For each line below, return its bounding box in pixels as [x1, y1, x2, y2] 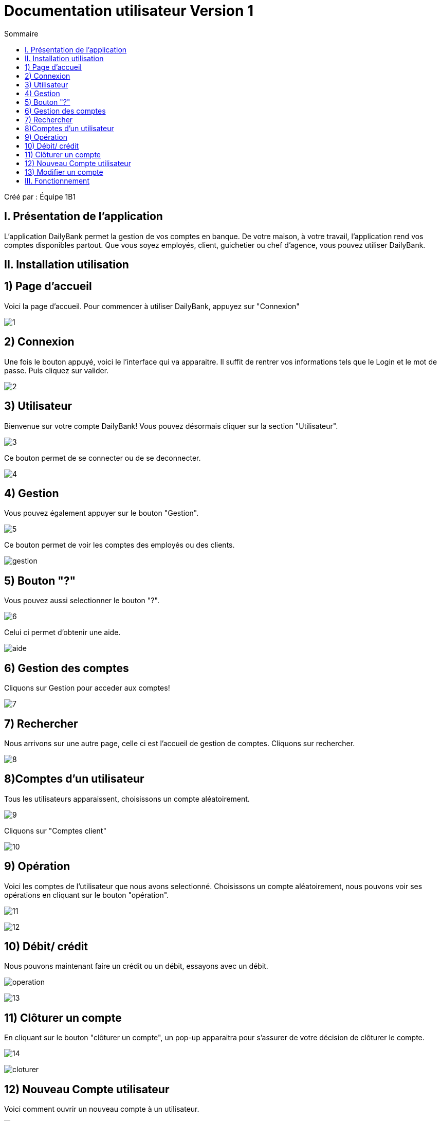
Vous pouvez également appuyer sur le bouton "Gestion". [4, 509, 199, 518]
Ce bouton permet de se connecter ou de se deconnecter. [4, 453, 201, 462]
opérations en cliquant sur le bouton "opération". [4, 890, 169, 899]
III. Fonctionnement [25, 176, 89, 185]
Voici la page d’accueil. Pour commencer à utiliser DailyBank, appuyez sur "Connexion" [4, 301, 300, 311]
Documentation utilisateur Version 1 [4, 2, 254, 20]
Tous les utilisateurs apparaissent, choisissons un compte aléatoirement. [4, 794, 250, 803]
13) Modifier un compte [25, 167, 103, 176]
